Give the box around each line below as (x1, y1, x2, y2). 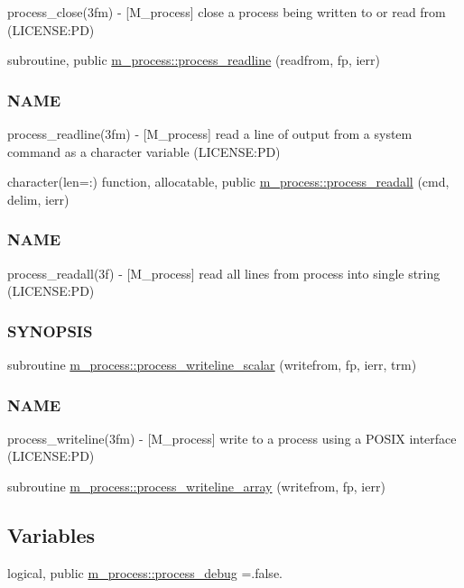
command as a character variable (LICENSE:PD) (7, 142, 281, 161)
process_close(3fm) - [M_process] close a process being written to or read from (7, 3, 446, 21)
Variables (7, 520, 96, 548)
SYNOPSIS (7, 319, 93, 342)
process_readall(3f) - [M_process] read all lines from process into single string (7, 263, 441, 282)
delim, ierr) (7, 189, 70, 208)
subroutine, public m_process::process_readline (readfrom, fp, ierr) (7, 51, 380, 69)
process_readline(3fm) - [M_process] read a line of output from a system (7, 124, 413, 142)
